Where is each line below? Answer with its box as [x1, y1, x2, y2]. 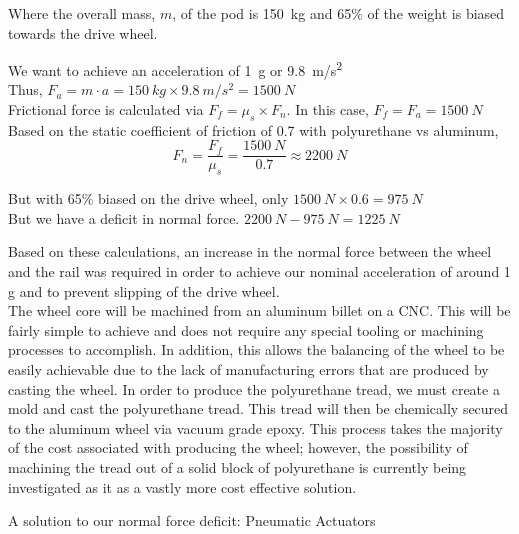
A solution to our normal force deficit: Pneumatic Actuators [8, 510, 376, 531]
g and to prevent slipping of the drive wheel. [8, 280, 280, 301]
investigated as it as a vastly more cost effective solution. [8, 476, 357, 497]
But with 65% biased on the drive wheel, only [8, 188, 289, 209]
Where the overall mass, [8, 3, 156, 23]
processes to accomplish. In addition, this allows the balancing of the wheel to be [8, 339, 505, 360]
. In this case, [286, 99, 369, 120]
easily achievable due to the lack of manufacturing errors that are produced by [8, 359, 489, 380]
